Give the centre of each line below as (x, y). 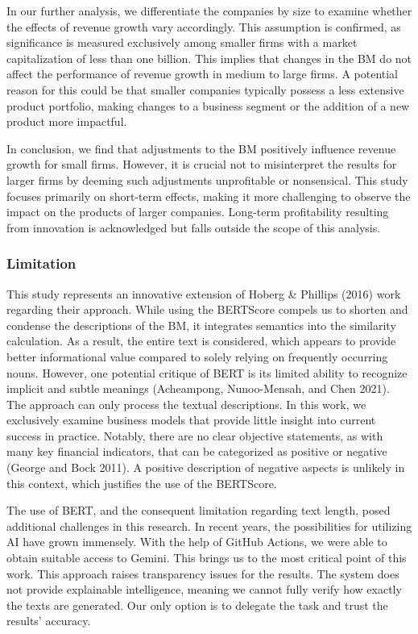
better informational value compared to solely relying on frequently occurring (197, 356)
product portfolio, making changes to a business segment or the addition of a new (208, 105)
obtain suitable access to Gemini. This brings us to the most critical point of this (207, 558)
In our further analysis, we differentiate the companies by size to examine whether (209, 10)
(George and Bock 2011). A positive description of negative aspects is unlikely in (206, 467)
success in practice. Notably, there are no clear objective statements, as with (195, 435)
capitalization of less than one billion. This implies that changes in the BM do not (209, 58)
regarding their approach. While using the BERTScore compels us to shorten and (207, 309)
